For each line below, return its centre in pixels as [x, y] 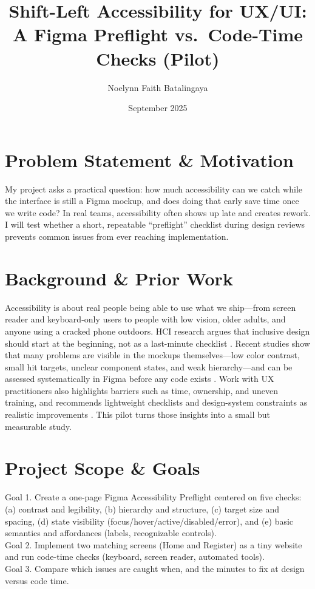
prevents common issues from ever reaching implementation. [117, 236]
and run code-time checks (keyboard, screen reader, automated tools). [135, 557]
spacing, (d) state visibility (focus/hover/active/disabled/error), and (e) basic [149, 521]
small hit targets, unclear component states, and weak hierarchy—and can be [149, 366]
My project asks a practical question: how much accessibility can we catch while [154, 189]
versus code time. [37, 580]
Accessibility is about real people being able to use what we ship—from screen [151, 307]
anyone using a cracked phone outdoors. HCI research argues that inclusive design [157, 331]
